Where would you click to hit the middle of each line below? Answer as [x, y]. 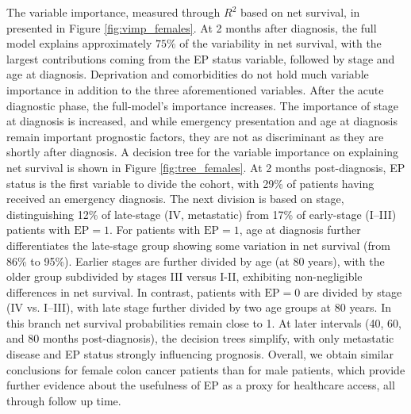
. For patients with [155, 230]
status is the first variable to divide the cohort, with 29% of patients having [190, 183]
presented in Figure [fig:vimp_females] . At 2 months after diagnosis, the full [192, 27]
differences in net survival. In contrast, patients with [134, 291]
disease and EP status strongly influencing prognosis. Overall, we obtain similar [200, 354]
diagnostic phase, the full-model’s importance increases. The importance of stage [203, 105]
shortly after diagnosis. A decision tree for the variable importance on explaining [203, 152]
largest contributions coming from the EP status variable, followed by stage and [201, 58]
